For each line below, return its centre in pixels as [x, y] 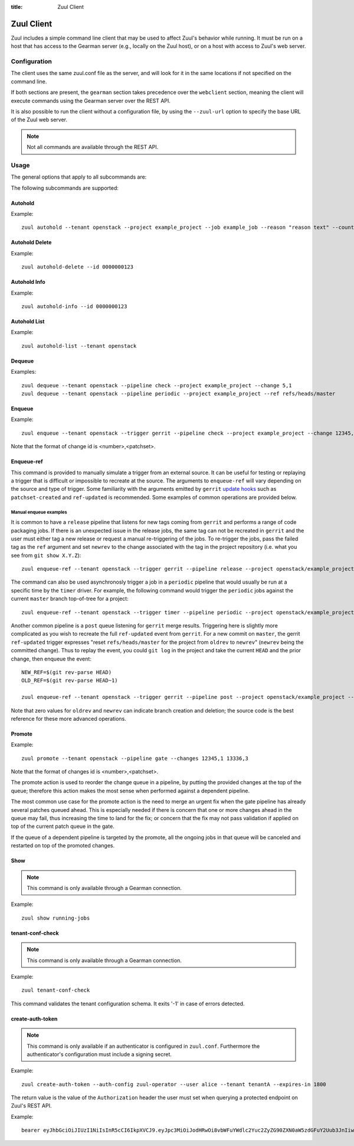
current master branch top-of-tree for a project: [70, 599]
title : [17, 7]
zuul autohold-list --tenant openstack [79, 346]
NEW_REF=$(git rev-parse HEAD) [67, 672]
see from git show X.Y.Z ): [46, 555]
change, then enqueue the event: [51, 659]
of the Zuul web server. [39, 120]
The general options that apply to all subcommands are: [79, 177]
